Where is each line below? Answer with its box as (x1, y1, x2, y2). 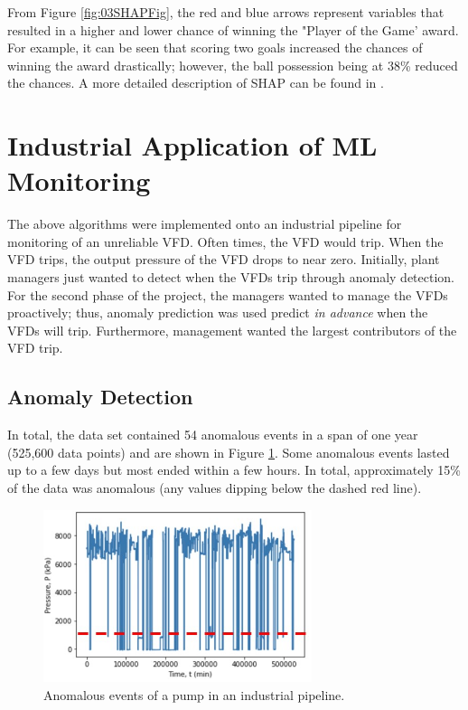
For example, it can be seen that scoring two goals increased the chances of (7, 38, 423, 57)
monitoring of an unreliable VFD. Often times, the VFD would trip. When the (7, 232, 444, 251)
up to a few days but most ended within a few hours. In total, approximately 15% (7, 460, 461, 479)
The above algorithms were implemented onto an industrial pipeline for (7, 214, 402, 233)
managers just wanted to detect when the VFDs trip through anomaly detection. (7, 268, 455, 287)
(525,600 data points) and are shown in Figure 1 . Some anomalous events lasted (7, 442, 450, 461)
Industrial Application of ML (7, 127, 378, 164)
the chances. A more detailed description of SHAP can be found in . (7, 73, 384, 92)
